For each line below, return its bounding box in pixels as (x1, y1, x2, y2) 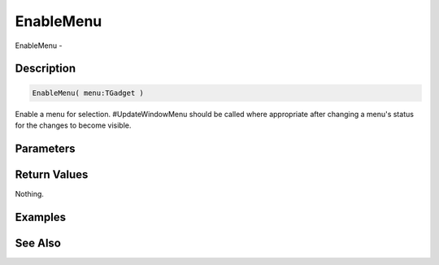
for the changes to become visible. (15, 120, 132, 130)
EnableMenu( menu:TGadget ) (32, 88, 144, 98)
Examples (15, 210, 67, 224)
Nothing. (15, 189, 45, 198)
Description (15, 62, 76, 76)
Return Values (15, 167, 89, 181)
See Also (15, 236, 61, 250)
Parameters (15, 141, 76, 155)
